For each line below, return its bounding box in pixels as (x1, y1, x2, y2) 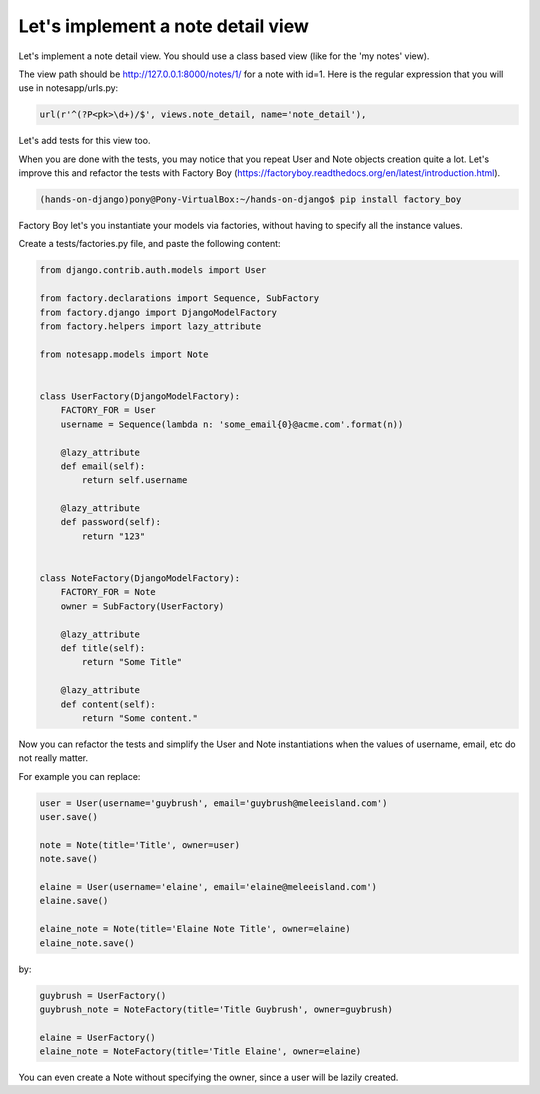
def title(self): (60, 642, 146, 654)
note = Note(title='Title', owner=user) (39, 839, 240, 850)
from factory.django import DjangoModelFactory (39, 306, 277, 318)
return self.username (81, 475, 188, 486)
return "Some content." (81, 712, 199, 724)
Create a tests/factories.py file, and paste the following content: (18, 238, 281, 250)
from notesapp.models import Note (39, 348, 209, 360)
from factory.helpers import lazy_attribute (39, 320, 262, 332)
